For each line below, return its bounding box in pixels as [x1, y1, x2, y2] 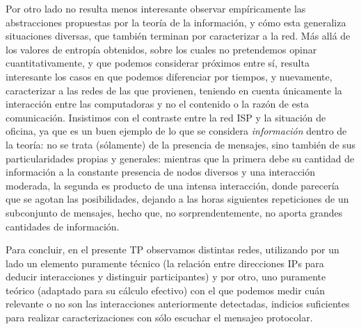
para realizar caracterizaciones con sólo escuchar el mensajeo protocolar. [6, 310, 313, 325]
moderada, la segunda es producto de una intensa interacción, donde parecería [6, 178, 339, 192]
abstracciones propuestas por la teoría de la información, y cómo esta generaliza [6, 15, 346, 29]
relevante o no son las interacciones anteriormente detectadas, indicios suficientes [6, 296, 350, 311]
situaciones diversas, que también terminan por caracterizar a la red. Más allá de [6, 28, 351, 43]
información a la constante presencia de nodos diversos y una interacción [6, 164, 316, 179]
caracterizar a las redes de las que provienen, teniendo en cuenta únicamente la [6, 83, 342, 97]
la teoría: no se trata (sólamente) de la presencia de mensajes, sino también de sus [6, 137, 356, 151]
